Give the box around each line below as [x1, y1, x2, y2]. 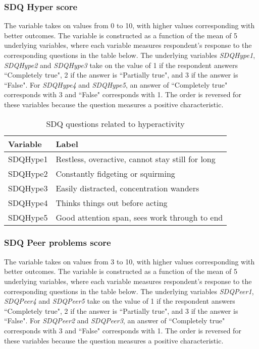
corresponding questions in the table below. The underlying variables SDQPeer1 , [4, 286, 254, 296]
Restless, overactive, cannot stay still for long [56, 153, 216, 165]
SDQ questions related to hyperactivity [46, 117, 185, 129]
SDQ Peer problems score [4, 236, 111, 249]
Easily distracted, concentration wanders [56, 182, 199, 194]
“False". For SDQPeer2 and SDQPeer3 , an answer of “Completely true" [4, 315, 225, 326]
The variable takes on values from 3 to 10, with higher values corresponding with [4, 256, 255, 266]
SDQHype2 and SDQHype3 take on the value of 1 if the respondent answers [4, 59, 238, 70]
